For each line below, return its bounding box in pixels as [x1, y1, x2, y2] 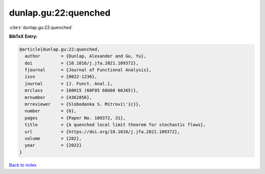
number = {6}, [25, 108, 77, 114]
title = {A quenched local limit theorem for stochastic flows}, [25, 122, 206, 127]
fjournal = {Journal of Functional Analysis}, [25, 67, 152, 73]
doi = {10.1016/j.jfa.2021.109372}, [25, 60, 139, 66]
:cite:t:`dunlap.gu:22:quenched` [9, 25, 73, 30]
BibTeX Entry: [9, 33, 38, 39]
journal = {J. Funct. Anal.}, [25, 81, 113, 86]
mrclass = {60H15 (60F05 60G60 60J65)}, [25, 88, 139, 93]
